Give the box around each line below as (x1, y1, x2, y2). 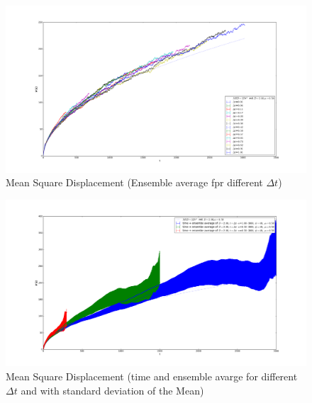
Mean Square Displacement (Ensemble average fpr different (6, 175, 263, 190)
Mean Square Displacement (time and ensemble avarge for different (6, 368, 298, 383)
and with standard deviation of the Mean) (21, 382, 204, 397)
